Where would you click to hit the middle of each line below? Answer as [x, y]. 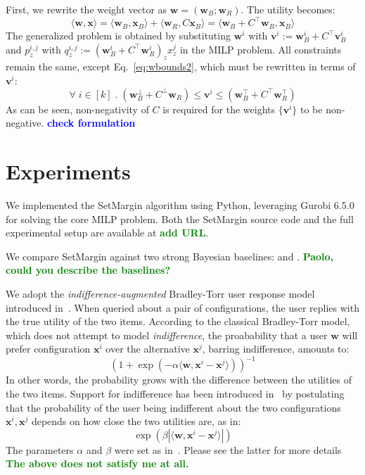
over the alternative [148, 349]
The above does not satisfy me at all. [97, 463]
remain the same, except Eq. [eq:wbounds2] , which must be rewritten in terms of [181, 66]
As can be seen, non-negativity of [77, 109]
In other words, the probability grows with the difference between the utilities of [179, 380]
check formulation [91, 123]
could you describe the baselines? [88, 270]
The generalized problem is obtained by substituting [118, 36]
